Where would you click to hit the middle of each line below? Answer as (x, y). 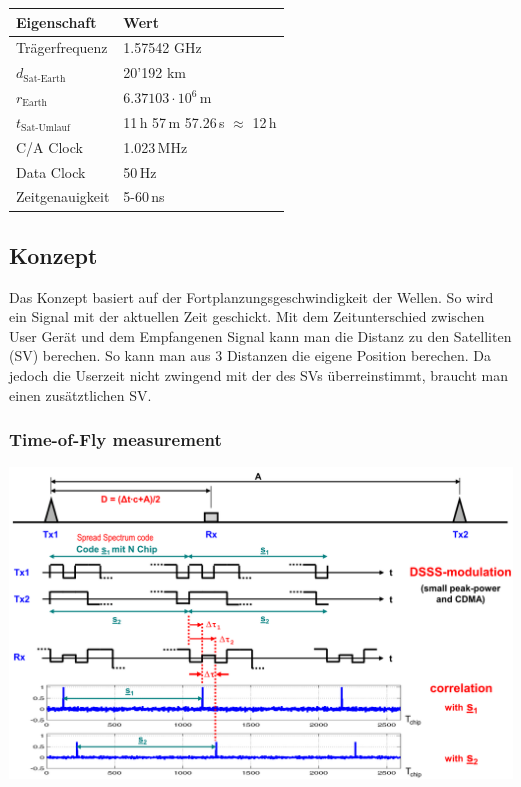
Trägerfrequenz (62, 47)
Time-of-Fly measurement (115, 439)
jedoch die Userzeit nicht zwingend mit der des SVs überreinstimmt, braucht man (259, 375)
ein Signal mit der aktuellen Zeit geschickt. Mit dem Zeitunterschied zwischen (247, 316)
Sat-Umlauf (46, 128)
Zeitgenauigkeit (63, 196)
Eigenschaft (56, 21)
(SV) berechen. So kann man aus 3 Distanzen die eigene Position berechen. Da (250, 355)
